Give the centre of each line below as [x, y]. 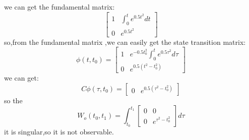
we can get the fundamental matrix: [59, 7]
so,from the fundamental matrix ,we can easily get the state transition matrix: [125, 42]
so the [13, 100]
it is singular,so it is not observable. [59, 132]
